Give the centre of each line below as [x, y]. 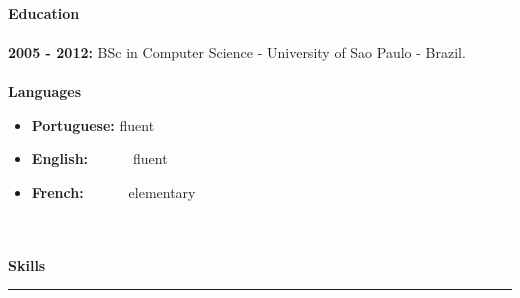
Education [44, 12]
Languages [45, 90]
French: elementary [113, 191]
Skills [27, 264]
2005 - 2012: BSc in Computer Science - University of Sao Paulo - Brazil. [237, 51]
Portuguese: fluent [93, 124]
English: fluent [99, 158]
